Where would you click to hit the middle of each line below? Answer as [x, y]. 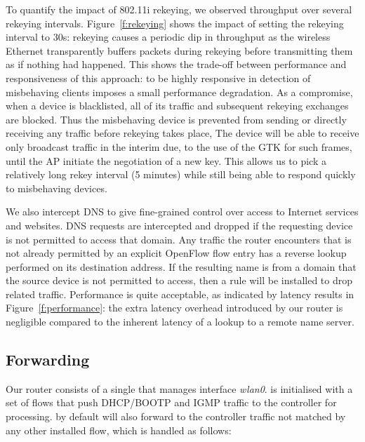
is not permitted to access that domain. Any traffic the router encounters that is [179, 239]
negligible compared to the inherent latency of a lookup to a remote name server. [180, 322]
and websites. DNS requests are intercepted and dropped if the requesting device [179, 225]
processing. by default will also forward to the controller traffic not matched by [176, 416]
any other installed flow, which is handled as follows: [119, 430]
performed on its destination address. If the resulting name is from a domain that [181, 266]
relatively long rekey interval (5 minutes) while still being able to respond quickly [181, 174]
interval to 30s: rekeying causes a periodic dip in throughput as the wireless [168, 37]
